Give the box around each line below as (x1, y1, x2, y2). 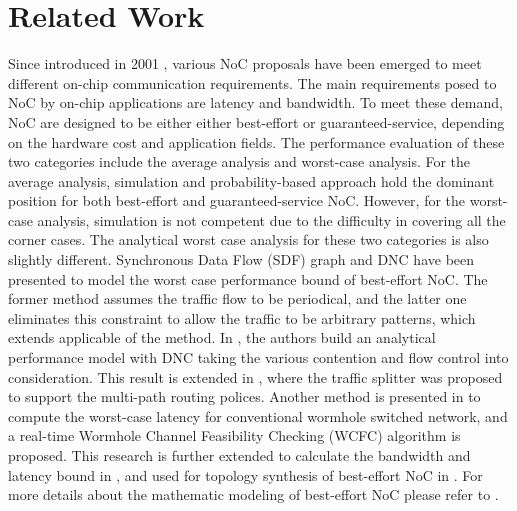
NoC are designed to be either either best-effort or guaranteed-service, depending (8, 111, 505, 132)
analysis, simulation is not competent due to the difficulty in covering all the (37, 209, 506, 230)
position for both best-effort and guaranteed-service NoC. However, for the (8, 190, 466, 211)
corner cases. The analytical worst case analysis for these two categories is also (8, 229, 489, 250)
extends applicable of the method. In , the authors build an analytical (8, 327, 436, 348)
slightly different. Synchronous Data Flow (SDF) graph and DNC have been (8, 249, 475, 270)
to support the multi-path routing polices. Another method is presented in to (8, 386, 481, 407)
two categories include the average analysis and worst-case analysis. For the (8, 151, 471, 172)
